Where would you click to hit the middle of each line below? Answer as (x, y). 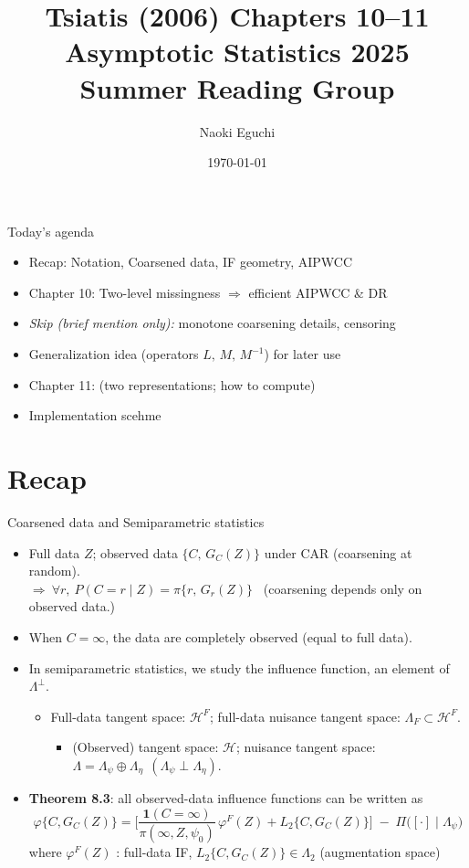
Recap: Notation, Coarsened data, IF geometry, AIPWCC (191, 262)
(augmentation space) (380, 852)
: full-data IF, (154, 852)
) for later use (302, 354)
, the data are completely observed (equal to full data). (259, 636)
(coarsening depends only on (343, 588)
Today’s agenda (51, 231)
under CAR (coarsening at (338, 552)
